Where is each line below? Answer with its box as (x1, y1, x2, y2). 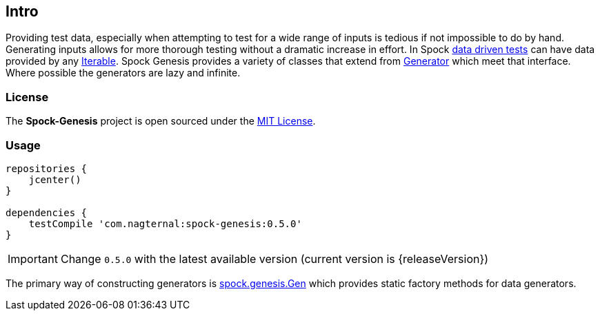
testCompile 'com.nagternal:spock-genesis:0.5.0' (28, 218, 302, 229)
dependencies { (6, 207, 88, 218)
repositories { (6, 162, 88, 174)
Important (8, 251, 58, 266)
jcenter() (28, 173, 81, 185)
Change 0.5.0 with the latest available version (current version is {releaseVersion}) (60, 251, 489, 266)
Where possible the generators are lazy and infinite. (6, 67, 241, 79)
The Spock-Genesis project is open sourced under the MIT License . (6, 115, 316, 127)
